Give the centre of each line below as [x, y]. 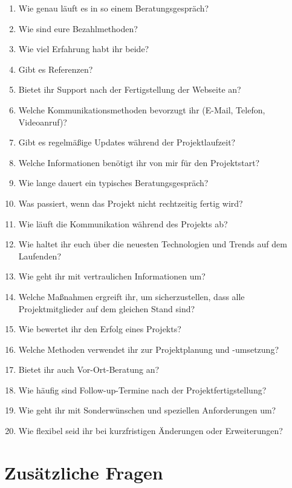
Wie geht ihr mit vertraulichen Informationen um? [112, 276]
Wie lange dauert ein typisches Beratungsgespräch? [113, 183]
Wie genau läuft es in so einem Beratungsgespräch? [114, 8]
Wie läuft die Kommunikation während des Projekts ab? [123, 223]
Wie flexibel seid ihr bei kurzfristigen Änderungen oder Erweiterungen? [151, 431]
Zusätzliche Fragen [84, 472]
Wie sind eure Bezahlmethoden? [78, 28]
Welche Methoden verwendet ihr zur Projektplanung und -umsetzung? [148, 349]
